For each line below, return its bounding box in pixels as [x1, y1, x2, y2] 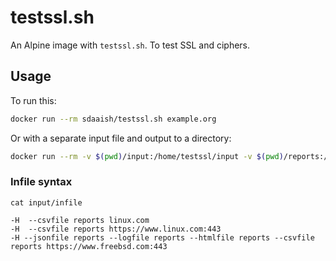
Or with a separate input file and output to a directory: [10, 132, 232, 144]
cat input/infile [10, 197, 83, 208]
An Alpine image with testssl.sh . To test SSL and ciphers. [10, 39, 251, 51]
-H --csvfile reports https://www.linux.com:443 [10, 224, 222, 234]
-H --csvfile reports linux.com [10, 215, 150, 225]
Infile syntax [10, 175, 73, 189]
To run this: [10, 94, 57, 106]
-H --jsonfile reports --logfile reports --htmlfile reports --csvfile [10, 232, 315, 243]
